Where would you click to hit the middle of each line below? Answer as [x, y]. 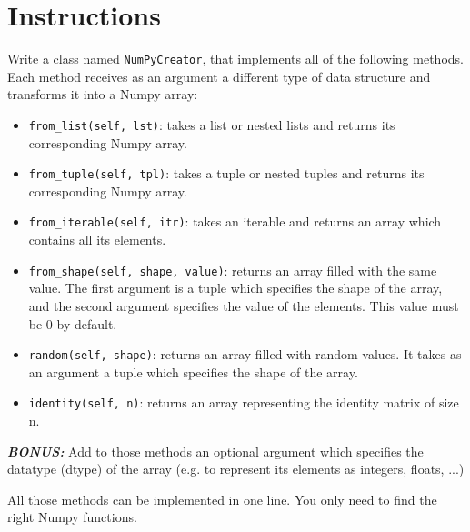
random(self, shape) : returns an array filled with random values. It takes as [245, 354]
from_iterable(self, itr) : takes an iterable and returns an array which [235, 221]
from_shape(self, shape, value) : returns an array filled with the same [233, 270]
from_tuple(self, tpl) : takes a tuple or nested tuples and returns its [226, 173]
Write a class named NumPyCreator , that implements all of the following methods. [235, 59]
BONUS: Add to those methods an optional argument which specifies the [215, 451]
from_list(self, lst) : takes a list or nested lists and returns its [212, 124]
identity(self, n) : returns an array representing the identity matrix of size [244, 402]
